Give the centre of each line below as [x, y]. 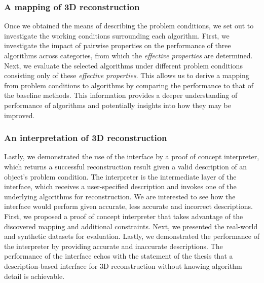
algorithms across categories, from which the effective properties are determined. [128, 55]
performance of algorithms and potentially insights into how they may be [118, 105]
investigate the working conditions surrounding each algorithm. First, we [117, 35]
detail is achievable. [34, 276]
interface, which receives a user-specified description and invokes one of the [120, 186]
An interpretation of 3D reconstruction [86, 138]
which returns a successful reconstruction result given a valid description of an [126, 166]
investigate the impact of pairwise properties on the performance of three [118, 45]
